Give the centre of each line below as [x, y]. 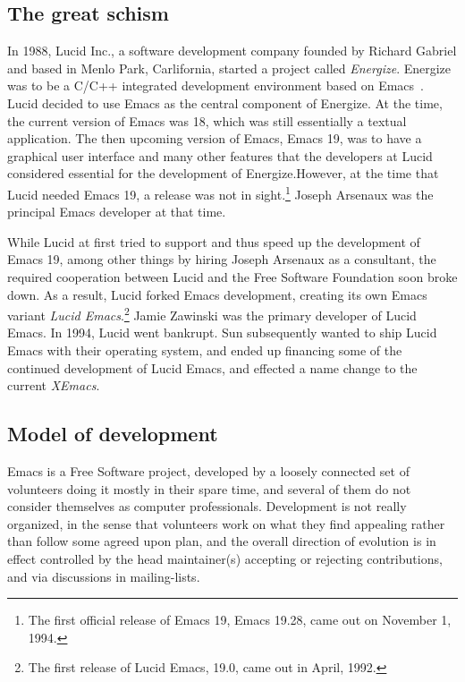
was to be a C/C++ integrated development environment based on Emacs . [216, 85]
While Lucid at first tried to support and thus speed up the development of [214, 241]
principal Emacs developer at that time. [117, 212]
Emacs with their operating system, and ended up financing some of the [205, 350]
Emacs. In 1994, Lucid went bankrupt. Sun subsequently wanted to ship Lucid [222, 332]
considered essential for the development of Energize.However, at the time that [223, 173]
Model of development [113, 434]
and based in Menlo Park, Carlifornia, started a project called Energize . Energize [229, 68]
